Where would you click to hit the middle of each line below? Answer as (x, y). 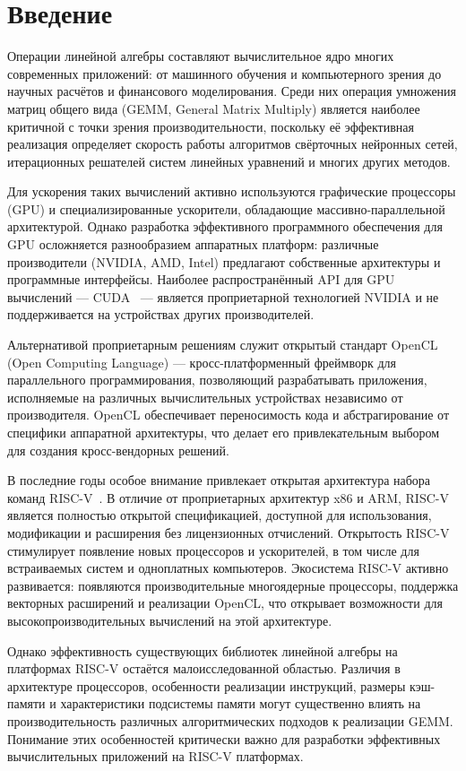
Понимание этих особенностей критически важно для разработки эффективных (224, 738)
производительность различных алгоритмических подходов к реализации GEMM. (230, 720)
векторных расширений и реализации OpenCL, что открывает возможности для (225, 603)
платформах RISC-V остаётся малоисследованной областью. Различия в (204, 668)
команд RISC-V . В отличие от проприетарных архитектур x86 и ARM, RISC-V (228, 497)
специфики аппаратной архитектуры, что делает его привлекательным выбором (224, 432)
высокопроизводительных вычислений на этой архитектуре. (170, 620)
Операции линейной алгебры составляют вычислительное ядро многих (201, 56)
